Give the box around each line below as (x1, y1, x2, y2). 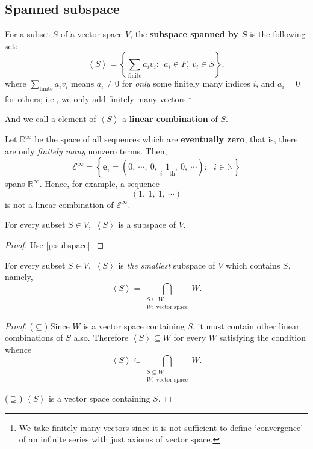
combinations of (5, 331, 63, 344)
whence (5, 343, 32, 355)
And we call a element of (5, 112, 96, 125)
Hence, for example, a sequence (45, 177, 160, 190)
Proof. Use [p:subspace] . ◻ (5, 239, 104, 251)
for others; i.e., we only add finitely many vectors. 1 (5, 91, 192, 105)
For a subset (5, 28, 51, 40)
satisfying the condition (219, 331, 306, 344)
